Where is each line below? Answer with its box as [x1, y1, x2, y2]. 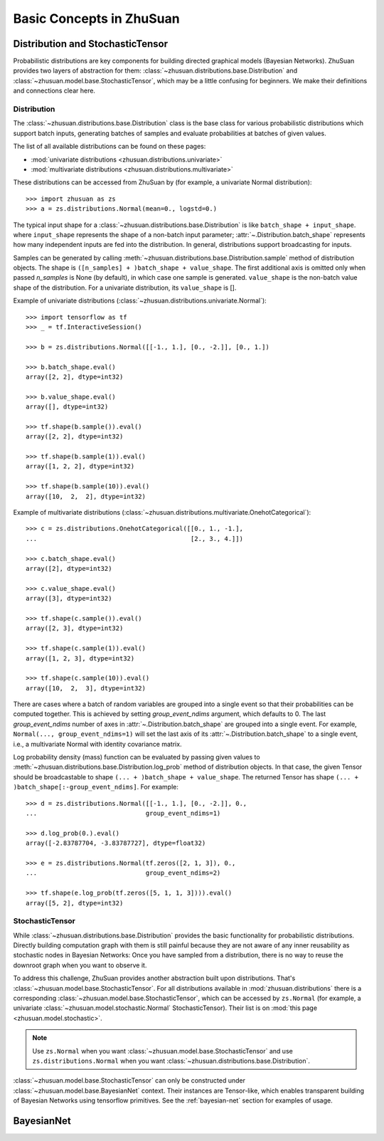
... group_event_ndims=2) [26, 869, 221, 877]
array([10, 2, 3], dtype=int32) [26, 684, 146, 692]
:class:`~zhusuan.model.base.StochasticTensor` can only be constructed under [13, 1076, 245, 1085]
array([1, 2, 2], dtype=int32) [26, 463, 135, 470]
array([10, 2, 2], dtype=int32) [26, 492, 146, 500]
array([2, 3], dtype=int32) [26, 624, 124, 633]
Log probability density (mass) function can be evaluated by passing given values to [13, 753, 260, 762]
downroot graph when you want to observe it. [13, 961, 147, 969]
